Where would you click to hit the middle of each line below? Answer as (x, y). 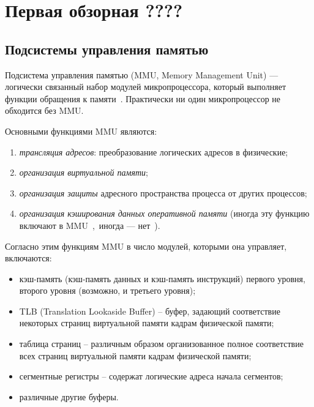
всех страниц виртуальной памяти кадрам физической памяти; (135, 355)
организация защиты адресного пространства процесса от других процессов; (163, 192)
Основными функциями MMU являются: (81, 131)
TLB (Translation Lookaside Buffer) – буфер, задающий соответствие (150, 311)
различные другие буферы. (69, 396)
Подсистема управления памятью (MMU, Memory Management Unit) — (142, 74)
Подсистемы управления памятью (107, 49)
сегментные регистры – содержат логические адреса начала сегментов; (151, 376)
